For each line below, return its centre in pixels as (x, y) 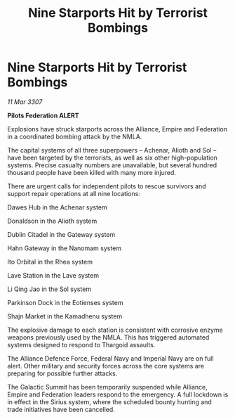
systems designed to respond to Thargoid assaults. (81, 344)
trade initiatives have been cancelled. (61, 409)
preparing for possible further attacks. (62, 373)
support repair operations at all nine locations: (74, 193)
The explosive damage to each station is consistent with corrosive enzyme (115, 330)
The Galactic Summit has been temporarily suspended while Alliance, (108, 387)
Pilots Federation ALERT (43, 115)
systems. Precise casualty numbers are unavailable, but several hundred (112, 165)
